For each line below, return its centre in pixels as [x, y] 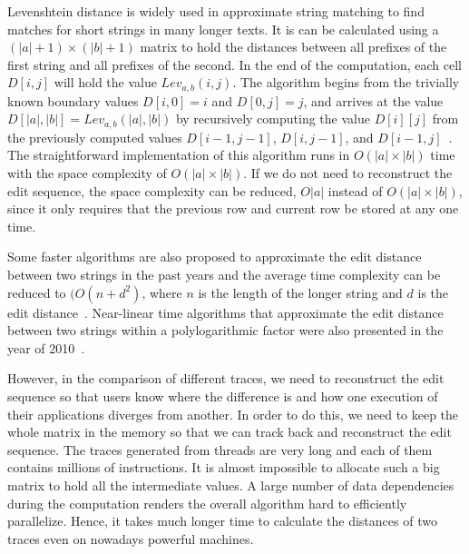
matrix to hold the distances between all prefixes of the [293, 47]
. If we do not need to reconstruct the [348, 173]
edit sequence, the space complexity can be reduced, [152, 190]
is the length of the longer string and [300, 292]
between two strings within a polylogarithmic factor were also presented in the [225, 330]
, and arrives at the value [373, 100]
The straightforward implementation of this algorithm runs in [179, 155]
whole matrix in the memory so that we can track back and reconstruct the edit [230, 432]
